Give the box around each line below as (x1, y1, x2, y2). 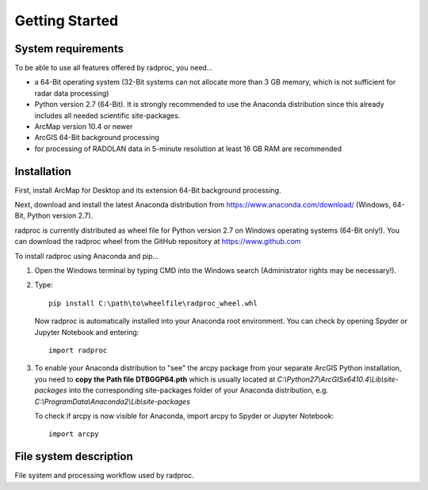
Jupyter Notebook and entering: (34, 327, 139, 336)
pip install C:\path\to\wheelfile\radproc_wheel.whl (48, 298, 258, 308)
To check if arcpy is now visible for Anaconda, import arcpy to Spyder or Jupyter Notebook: (34, 411, 334, 420)
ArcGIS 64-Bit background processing (34, 133, 160, 142)
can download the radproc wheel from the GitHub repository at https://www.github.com (14, 237, 301, 246)
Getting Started (14, 12, 119, 29)
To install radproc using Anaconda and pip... (14, 251, 159, 260)
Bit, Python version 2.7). (14, 211, 94, 221)
